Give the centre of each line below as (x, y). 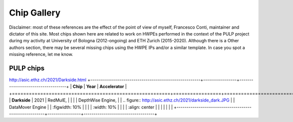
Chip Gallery (35, 13)
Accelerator (112, 87)
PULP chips (27, 68)
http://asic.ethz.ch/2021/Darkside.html (48, 80)
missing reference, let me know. (41, 54)
